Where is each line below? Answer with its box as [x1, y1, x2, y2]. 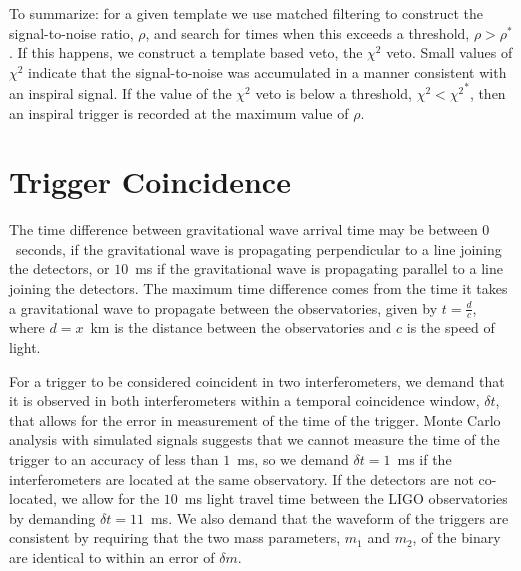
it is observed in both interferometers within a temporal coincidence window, [9, 390, 480, 411]
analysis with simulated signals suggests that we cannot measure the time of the [9, 429, 500, 450]
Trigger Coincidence [9, 161, 291, 202]
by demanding [9, 507, 96, 528]
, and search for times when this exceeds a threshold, [145, 22, 470, 43]
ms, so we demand [237, 449, 349, 470]
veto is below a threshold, [255, 82, 412, 103]
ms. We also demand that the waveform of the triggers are [150, 507, 509, 528]
